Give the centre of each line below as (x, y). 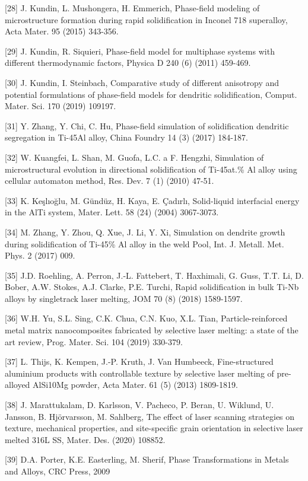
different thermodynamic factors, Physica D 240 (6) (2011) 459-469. (128, 63)
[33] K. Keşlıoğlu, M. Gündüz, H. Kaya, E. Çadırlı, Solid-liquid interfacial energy (152, 200)
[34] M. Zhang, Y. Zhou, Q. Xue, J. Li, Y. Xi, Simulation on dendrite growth (145, 232)
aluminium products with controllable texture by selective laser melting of (139, 373)
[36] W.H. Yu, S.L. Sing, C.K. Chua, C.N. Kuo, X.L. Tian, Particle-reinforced (146, 318)
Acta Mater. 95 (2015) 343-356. (62, 31)
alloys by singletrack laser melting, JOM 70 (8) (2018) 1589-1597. (124, 298)
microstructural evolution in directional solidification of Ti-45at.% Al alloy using (151, 169)
